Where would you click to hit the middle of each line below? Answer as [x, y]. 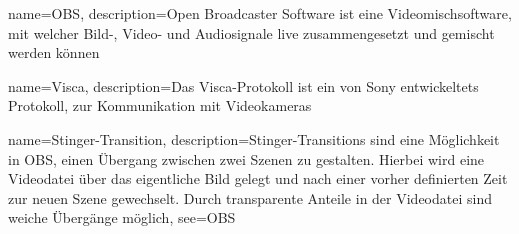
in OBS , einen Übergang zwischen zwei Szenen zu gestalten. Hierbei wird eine [246, 158]
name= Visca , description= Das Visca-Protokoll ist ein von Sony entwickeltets [243, 85]
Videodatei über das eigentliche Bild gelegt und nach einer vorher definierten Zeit [258, 178]
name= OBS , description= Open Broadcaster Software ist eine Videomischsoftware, [260, 13]
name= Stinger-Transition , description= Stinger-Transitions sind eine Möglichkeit [254, 138]
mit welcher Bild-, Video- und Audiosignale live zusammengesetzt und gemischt [251, 32]
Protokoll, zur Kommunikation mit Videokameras [160, 105]
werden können [54, 52]
